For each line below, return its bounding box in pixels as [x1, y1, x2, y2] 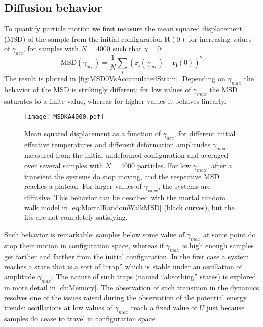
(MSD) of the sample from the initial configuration [4, 33, 162, 44]
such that [112, 43, 142, 54]
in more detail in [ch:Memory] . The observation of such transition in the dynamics [4, 282, 259, 292]
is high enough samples [182, 240, 254, 250]
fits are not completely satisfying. [24, 212, 128, 222]
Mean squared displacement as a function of [24, 127, 161, 138]
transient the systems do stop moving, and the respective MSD [24, 171, 220, 181]
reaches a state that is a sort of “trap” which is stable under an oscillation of [4, 261, 242, 272]
